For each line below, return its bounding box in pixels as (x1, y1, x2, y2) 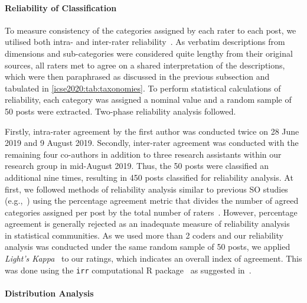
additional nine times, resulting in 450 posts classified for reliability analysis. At (5, 171, 293, 183)
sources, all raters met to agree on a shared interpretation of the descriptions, (5, 58, 285, 71)
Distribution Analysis (5, 286, 94, 299)
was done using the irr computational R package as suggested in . (5, 263, 252, 276)
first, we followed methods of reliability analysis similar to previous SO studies (5, 183, 288, 195)
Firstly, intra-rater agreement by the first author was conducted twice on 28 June (5, 125, 299, 137)
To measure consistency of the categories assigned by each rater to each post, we (5, 24, 296, 36)
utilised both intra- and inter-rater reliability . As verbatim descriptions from (5, 35, 285, 48)
